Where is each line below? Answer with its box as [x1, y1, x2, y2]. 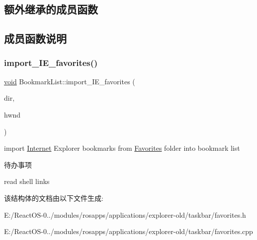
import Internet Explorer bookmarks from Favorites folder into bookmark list [4, 143, 240, 153]
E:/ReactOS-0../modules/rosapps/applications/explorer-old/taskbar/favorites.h [4, 209, 246, 220]
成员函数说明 [4, 31, 67, 46]
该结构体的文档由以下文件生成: [4, 192, 103, 203]
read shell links [4, 176, 50, 186]
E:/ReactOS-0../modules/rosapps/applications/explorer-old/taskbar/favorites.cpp [4, 226, 253, 237]
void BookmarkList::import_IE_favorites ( [4, 76, 135, 86]
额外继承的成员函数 [4, 1, 98, 17]
